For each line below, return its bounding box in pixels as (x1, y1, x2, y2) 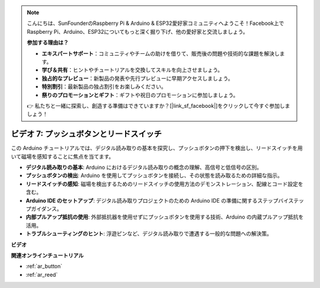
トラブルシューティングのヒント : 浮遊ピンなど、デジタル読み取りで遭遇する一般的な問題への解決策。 (25, 230, 273, 237)
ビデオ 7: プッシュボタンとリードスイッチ (11, 129, 162, 139)
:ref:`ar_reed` (25, 271, 58, 278)
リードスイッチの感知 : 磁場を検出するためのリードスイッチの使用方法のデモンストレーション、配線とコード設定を (25, 180, 303, 187)
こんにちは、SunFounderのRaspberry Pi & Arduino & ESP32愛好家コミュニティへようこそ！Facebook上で (27, 20, 284, 27)
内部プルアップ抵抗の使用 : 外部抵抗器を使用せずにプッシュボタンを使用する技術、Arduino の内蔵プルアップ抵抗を (25, 213, 304, 220)
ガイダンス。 (30, 205, 62, 212)
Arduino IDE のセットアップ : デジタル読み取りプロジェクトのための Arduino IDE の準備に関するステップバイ (25, 197, 289, 204)
